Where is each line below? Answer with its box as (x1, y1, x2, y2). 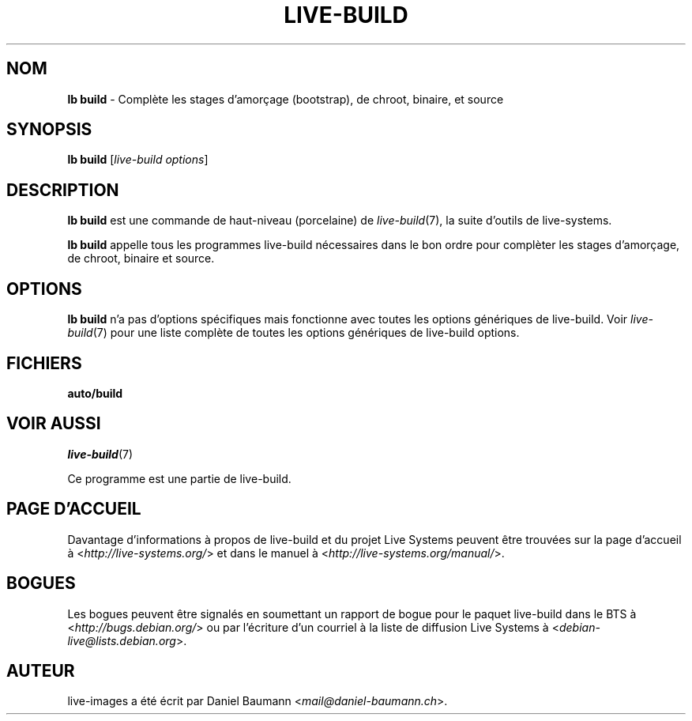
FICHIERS (6, 353, 82, 373)
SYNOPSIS (6, 119, 92, 140)
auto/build (67, 386, 123, 400)
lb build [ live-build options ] (67, 153, 209, 167)
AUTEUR (6, 660, 75, 681)
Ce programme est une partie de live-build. (67, 471, 291, 485)
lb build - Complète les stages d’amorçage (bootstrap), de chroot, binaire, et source (67, 92, 504, 106)
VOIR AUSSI (6, 413, 101, 434)
